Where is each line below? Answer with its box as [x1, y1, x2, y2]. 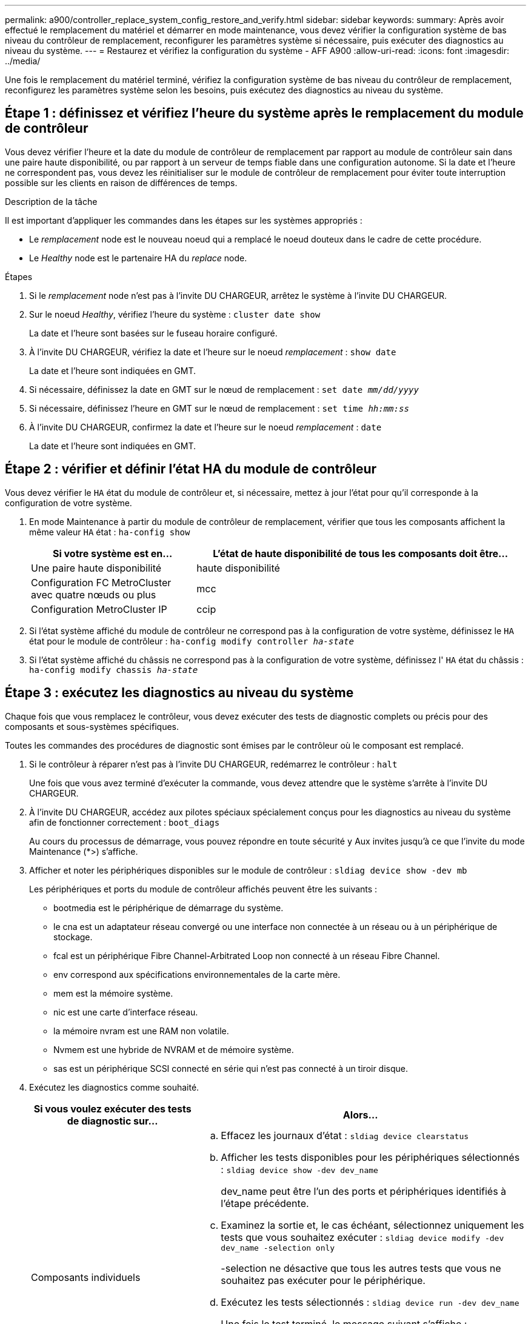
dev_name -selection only [221, 1243, 335, 1252]
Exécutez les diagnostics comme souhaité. [29, 1082, 199, 1092]
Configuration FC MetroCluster [31, 576, 172, 589]
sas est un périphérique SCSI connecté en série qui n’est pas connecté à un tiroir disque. [53, 1063, 409, 1074]
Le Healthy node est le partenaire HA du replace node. [29, 252, 247, 263]
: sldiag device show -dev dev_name [221, 1163, 378, 1175]
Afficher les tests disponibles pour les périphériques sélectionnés [221, 1151, 520, 1163]
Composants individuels [31, 1271, 141, 1284]
